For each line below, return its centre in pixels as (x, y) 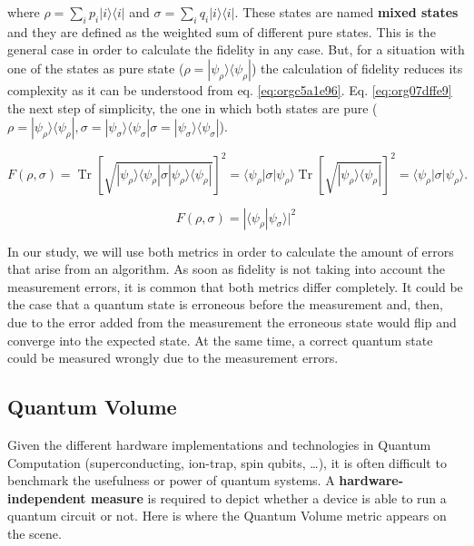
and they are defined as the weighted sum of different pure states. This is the (222, 31)
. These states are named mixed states (346, 12)
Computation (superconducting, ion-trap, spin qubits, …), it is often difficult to (227, 462)
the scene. (35, 533)
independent (47, 497)
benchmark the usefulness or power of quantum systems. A (171, 480)
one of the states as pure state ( (96, 68)
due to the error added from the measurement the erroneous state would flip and (232, 322)
